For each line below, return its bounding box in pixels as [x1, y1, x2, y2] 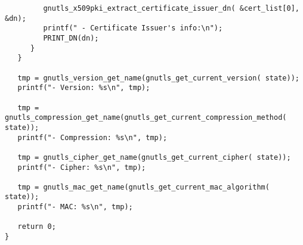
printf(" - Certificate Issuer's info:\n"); [43, 24, 223, 33]
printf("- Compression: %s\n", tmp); [17, 133, 168, 142]
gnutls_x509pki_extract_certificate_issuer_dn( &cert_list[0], [43, 4, 299, 13]
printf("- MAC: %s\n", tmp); [17, 203, 133, 212]
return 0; [17, 222, 56, 231]
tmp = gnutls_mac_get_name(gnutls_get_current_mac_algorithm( [17, 182, 270, 191]
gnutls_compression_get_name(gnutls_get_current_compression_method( [5, 113, 287, 122]
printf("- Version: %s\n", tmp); [17, 83, 150, 92]
